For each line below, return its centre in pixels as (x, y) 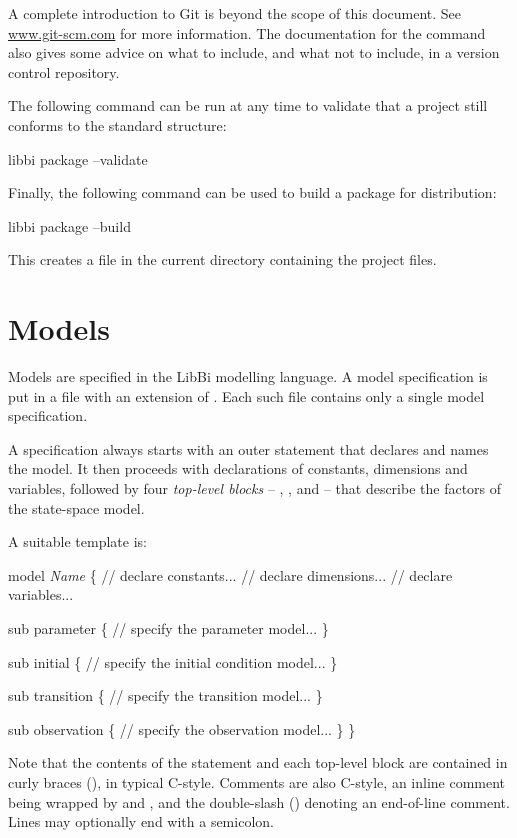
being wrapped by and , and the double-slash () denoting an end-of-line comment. (259, 801)
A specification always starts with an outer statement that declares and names (248, 448)
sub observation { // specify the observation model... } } (182, 728)
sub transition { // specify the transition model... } (165, 695)
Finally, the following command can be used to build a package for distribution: (252, 192)
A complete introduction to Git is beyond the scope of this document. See (235, 13)
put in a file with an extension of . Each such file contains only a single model (246, 395)
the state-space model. (76, 507)
